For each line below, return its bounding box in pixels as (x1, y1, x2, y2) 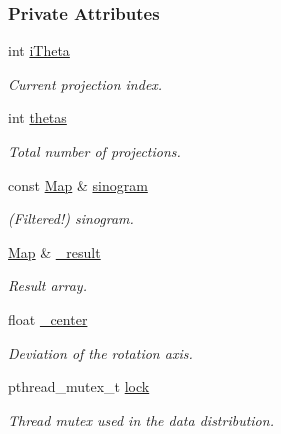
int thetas (8, 107, 67, 128)
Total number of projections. (8, 141, 181, 161)
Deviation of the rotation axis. (8, 342, 193, 363)
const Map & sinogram (8, 174, 148, 195)
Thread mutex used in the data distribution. (8, 409, 274, 430)
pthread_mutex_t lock (8, 376, 150, 397)
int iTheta (8, 40, 70, 61)
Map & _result (8, 241, 101, 262)
